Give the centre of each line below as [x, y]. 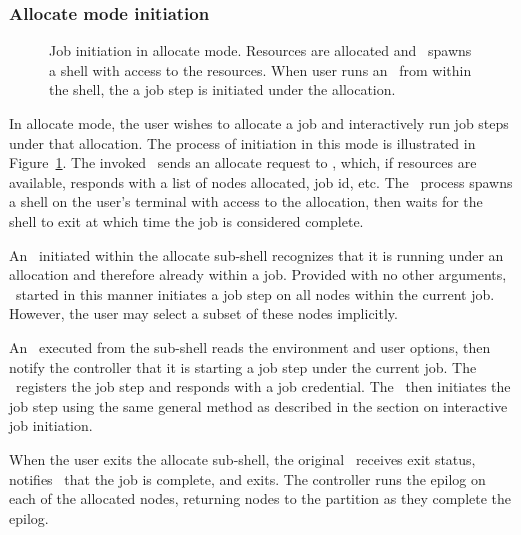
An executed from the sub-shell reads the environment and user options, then [250, 346]
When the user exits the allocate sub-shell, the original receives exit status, [242, 458]
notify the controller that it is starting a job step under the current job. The [243, 366]
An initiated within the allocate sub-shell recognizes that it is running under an [256, 254]
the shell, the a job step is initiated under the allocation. [222, 89]
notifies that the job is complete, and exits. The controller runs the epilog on [247, 478]
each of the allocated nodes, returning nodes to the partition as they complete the [260, 498]
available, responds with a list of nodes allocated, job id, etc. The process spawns [261, 181]
